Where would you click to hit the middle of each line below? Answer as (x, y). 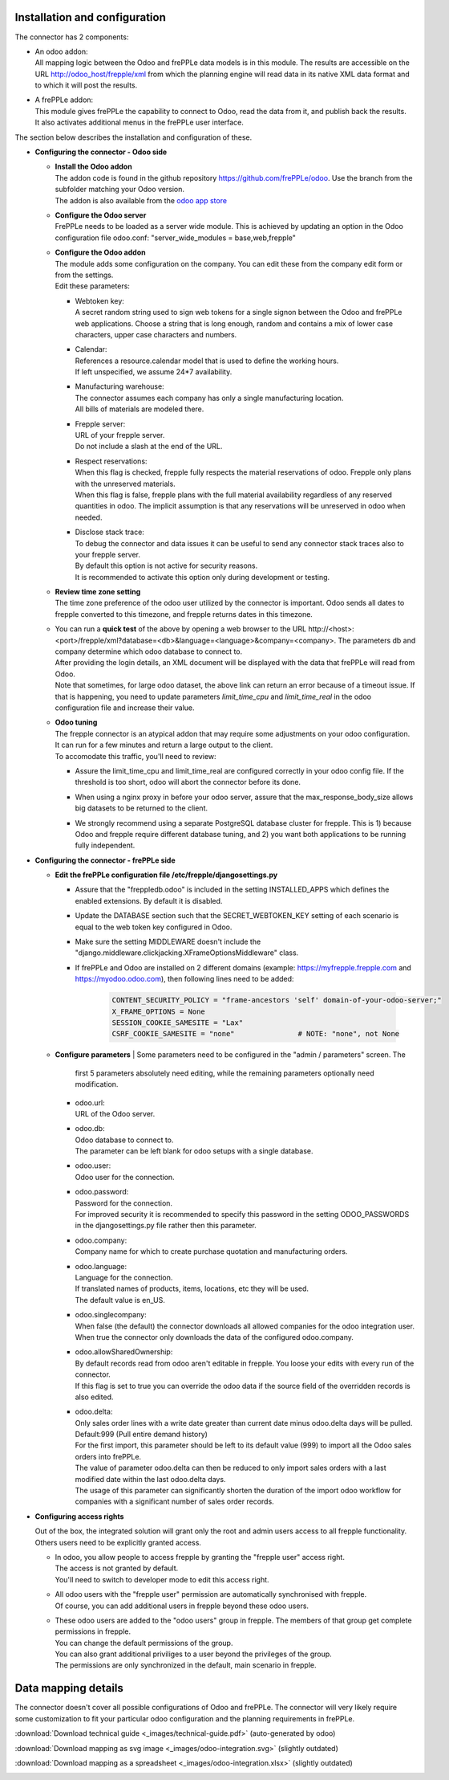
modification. (97, 1084)
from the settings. (84, 275)
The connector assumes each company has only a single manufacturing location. (209, 398)
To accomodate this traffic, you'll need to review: (136, 756)
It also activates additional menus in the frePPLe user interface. (140, 122)
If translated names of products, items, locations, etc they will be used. (192, 1288)
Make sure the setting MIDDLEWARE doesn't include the (168, 942)
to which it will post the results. (86, 85)
